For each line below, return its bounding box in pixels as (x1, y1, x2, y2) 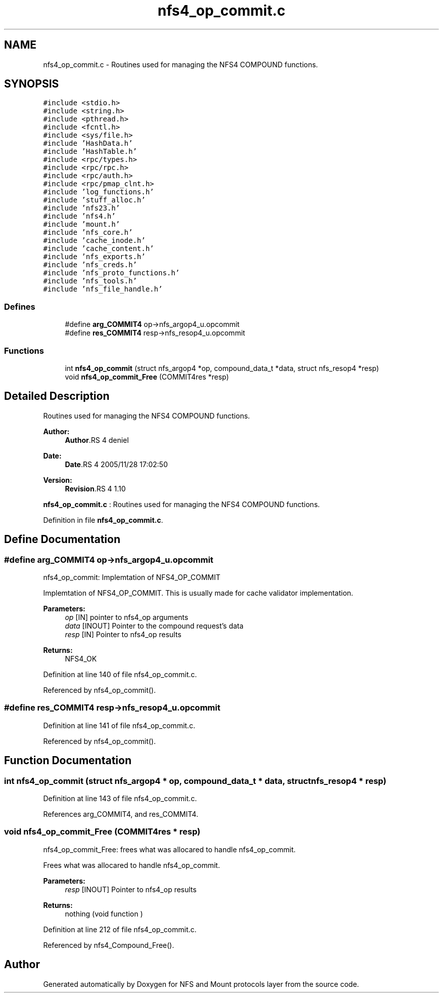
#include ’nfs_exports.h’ (43, 253, 146, 261)
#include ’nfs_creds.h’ (43, 261, 137, 269)
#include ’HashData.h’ (43, 139, 133, 148)
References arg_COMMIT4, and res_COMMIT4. (43, 809, 198, 818)
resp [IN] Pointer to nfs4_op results (65, 630, 182, 639)
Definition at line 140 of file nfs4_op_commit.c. (43, 670, 197, 679)
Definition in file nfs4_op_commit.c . (43, 515, 163, 524)
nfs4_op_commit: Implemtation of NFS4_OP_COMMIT (43, 573, 220, 581)
